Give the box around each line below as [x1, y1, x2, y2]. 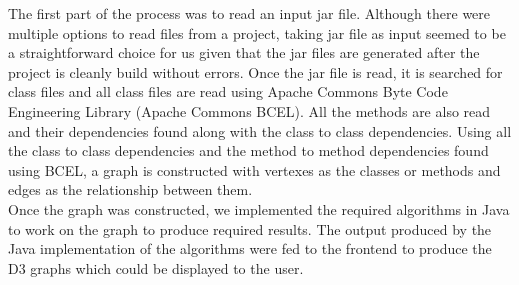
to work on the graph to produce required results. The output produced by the [8, 218, 492, 239]
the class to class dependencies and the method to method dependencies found [8, 140, 489, 161]
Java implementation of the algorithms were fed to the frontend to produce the [8, 238, 492, 259]
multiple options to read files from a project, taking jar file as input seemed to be [8, 22, 506, 43]
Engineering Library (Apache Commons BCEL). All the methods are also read [8, 100, 491, 121]
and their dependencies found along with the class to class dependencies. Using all [8, 120, 512, 141]
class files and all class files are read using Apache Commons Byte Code [8, 81, 448, 102]
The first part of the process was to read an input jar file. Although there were [8, 3, 491, 23]
